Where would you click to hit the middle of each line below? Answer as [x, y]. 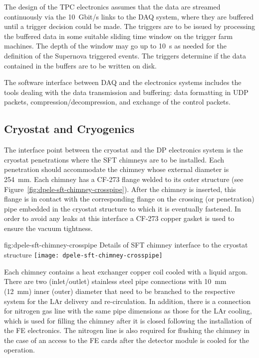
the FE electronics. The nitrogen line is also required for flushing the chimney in [127, 330]
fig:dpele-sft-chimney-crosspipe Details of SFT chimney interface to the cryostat [126, 245]
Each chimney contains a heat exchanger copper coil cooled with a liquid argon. [126, 271]
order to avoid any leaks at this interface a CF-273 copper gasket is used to [119, 218]
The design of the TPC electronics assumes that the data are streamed [112, 6]
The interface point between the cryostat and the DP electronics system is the [124, 150]
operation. [19, 350]
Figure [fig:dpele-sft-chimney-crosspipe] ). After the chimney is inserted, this [120, 189]
